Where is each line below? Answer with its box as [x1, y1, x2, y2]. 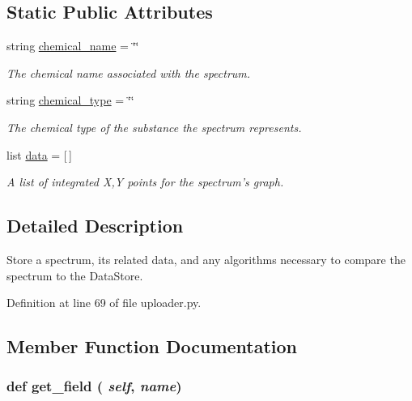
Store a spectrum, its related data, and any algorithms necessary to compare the [6, 250, 406, 267]
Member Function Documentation [6, 334, 298, 359]
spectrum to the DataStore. [6, 267, 143, 284]
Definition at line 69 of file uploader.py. [6, 294, 202, 311]
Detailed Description [6, 213, 184, 238]
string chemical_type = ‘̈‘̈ [6, 92, 134, 109]
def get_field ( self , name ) [6, 376, 182, 396]
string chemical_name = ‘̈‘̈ [6, 37, 139, 54]
